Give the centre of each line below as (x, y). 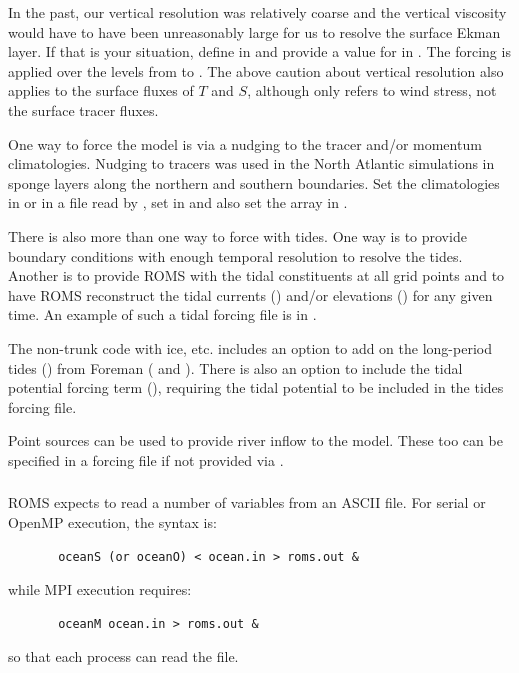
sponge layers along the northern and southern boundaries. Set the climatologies (254, 182)
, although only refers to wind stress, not (372, 90)
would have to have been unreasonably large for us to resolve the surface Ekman (254, 31)
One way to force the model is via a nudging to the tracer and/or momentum (245, 143)
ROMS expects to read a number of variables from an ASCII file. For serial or (247, 502)
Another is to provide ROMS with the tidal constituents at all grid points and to (256, 275)
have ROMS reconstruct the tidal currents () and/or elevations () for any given (250, 294)
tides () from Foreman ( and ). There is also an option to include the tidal (235, 367)
